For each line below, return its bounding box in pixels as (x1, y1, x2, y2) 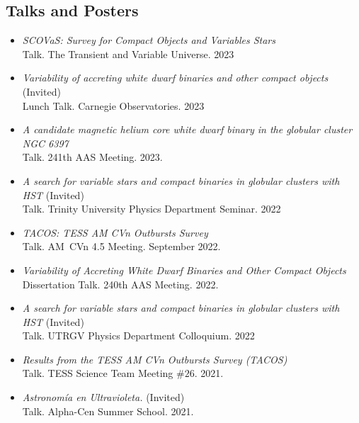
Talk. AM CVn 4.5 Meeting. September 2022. (22, 239, 221, 254)
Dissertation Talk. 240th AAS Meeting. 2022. (22, 276, 219, 291)
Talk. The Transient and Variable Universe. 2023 (22, 46, 234, 61)
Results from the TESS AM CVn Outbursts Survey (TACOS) (22, 351, 287, 366)
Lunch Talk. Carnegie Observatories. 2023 (22, 98, 205, 113)
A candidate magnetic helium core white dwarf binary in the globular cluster (22, 122, 353, 137)
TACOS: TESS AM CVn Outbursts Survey (22, 225, 208, 239)
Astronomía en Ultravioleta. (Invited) (22, 390, 185, 405)
